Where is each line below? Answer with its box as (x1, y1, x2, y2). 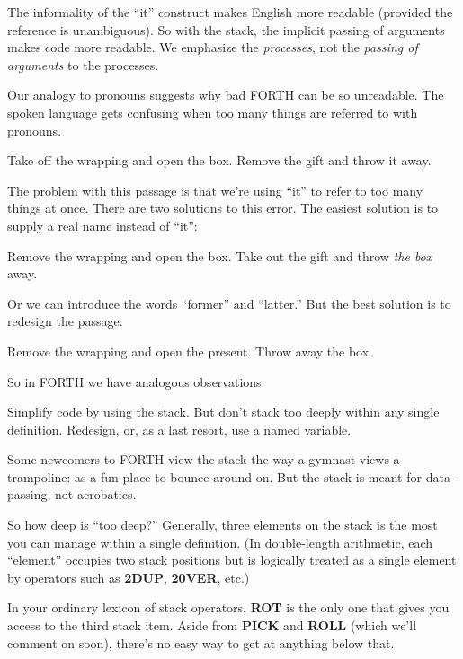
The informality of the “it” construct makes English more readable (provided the (7, 3, 453, 21)
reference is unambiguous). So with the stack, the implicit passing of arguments (7, 20, 445, 39)
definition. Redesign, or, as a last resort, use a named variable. (7, 419, 352, 438)
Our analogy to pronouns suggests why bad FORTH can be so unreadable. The (7, 85, 444, 104)
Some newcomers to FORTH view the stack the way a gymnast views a (7, 450, 400, 469)
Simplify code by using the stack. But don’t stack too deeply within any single (7, 402, 440, 421)
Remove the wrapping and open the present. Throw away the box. (7, 341, 372, 360)
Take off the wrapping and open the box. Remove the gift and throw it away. (7, 151, 432, 170)
